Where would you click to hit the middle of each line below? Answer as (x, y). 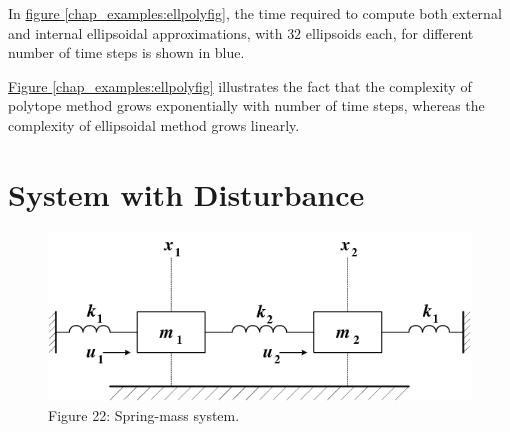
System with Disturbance (186, 193)
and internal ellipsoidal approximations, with (145, 32)
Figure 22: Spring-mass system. (144, 414)
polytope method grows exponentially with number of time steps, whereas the (246, 105)
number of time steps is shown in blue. (126, 52)
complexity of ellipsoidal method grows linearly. (154, 124)
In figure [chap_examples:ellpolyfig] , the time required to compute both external (255, 13)
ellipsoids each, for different (389, 32)
